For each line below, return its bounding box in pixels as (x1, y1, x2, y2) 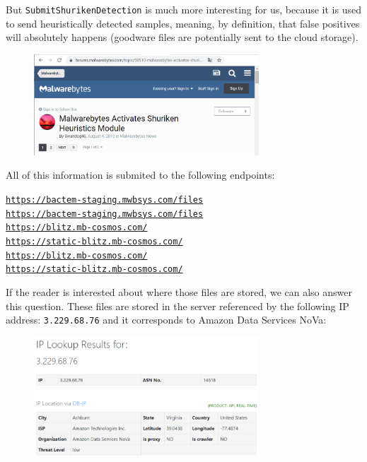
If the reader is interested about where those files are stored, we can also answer (6, 284, 352, 299)
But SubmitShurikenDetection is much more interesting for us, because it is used (6, 2, 361, 16)
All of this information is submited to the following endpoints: (6, 167, 275, 182)
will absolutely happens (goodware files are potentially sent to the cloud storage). (6, 30, 359, 45)
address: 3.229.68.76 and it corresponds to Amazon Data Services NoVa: (6, 312, 327, 327)
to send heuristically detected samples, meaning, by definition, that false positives (6, 16, 360, 30)
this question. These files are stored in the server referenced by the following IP (6, 298, 349, 313)
